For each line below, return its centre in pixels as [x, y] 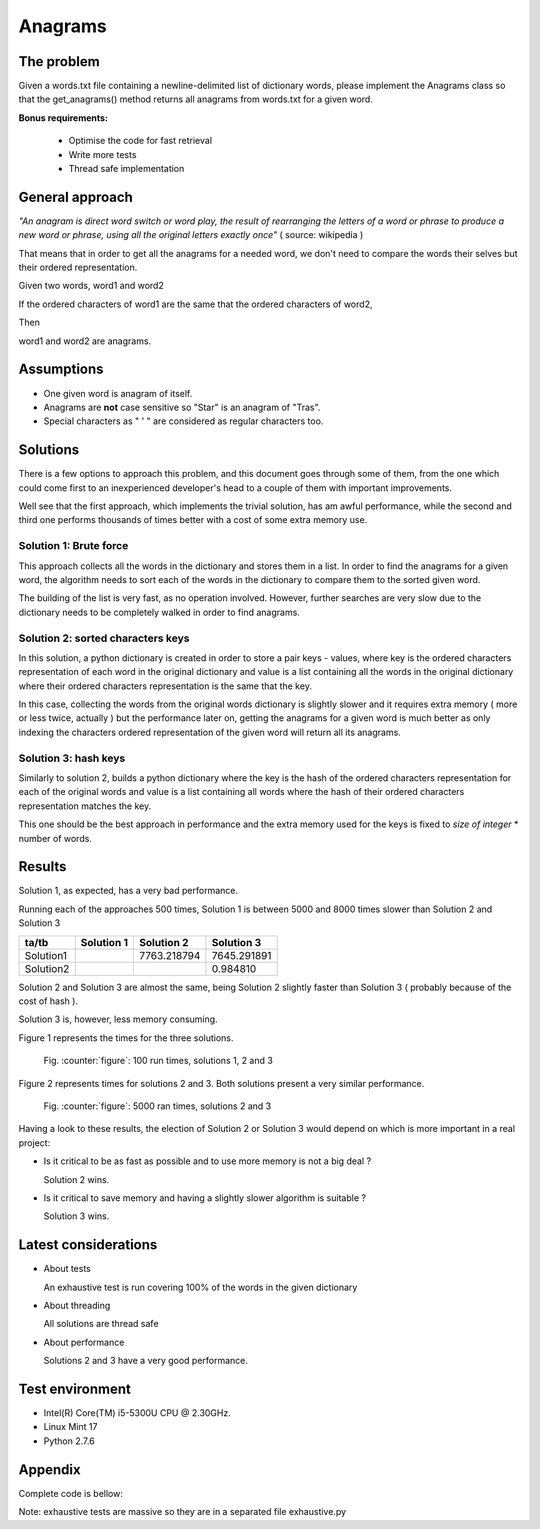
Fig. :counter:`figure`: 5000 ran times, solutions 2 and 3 [157, 1106]
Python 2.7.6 [69, 1441]
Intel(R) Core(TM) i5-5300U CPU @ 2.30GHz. [137, 1413]
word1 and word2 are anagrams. [85, 341]
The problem [59, 61]
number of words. [55, 838]
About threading [77, 1305]
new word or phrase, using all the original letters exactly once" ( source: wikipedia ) [191, 235]
